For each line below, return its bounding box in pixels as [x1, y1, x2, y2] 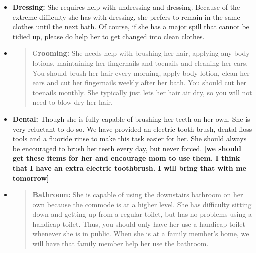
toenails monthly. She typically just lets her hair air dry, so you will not [32, 87, 252, 97]
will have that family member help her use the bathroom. [32, 238, 209, 249]
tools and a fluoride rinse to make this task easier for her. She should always [12, 133, 247, 144]
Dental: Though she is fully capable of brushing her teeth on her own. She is [12, 113, 250, 124]
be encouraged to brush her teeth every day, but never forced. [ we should [12, 143, 241, 153]
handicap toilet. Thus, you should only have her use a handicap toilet [32, 218, 245, 229]
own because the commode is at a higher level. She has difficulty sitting [32, 199, 252, 209]
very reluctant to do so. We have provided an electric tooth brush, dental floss [12, 123, 252, 134]
